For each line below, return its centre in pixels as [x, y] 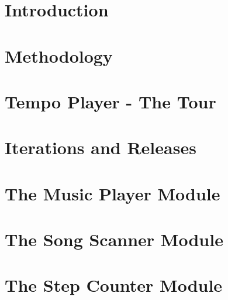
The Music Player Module [113, 193]
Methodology [59, 55]
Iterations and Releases [101, 147]
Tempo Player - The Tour [110, 101]
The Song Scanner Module [114, 239]
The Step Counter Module [114, 285]
